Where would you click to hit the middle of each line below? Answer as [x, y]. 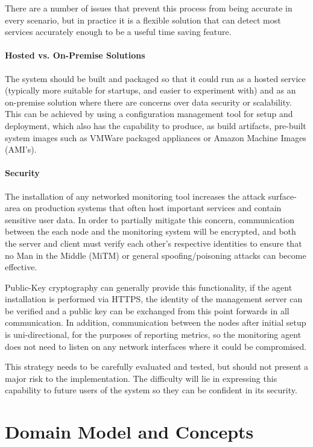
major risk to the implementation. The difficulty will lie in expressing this [141, 378]
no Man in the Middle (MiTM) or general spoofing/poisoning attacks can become [156, 255]
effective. [21, 267]
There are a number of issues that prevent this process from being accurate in [149, 8]
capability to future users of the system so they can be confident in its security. [151, 390]
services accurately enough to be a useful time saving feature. [118, 32]
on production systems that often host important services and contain [152, 208]
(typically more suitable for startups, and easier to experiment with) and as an [150, 90]
